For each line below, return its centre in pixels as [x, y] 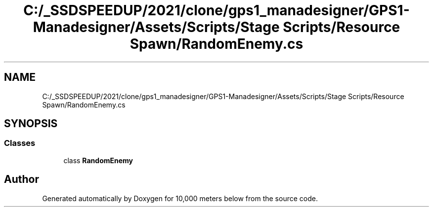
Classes [20, 143]
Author [22, 179]
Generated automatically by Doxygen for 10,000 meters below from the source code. [180, 198]
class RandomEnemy [98, 160]
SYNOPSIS [31, 124]
